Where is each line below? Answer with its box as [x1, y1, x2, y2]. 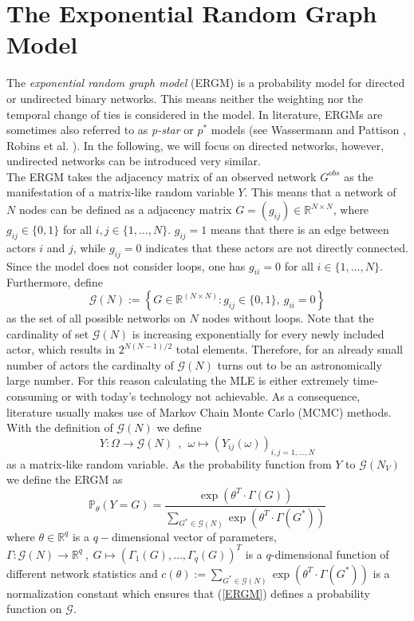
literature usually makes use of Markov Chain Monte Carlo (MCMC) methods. [6, 403, 392, 420]
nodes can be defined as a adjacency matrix [18, 201, 232, 218]
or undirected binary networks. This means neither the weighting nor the [6, 89, 363, 106]
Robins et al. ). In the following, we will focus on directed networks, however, [6, 136, 384, 153]
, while [73, 239, 106, 255]
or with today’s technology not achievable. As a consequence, [61, 388, 361, 405]
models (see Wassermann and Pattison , [211, 121, 406, 138]
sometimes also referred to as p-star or [6, 121, 194, 138]
